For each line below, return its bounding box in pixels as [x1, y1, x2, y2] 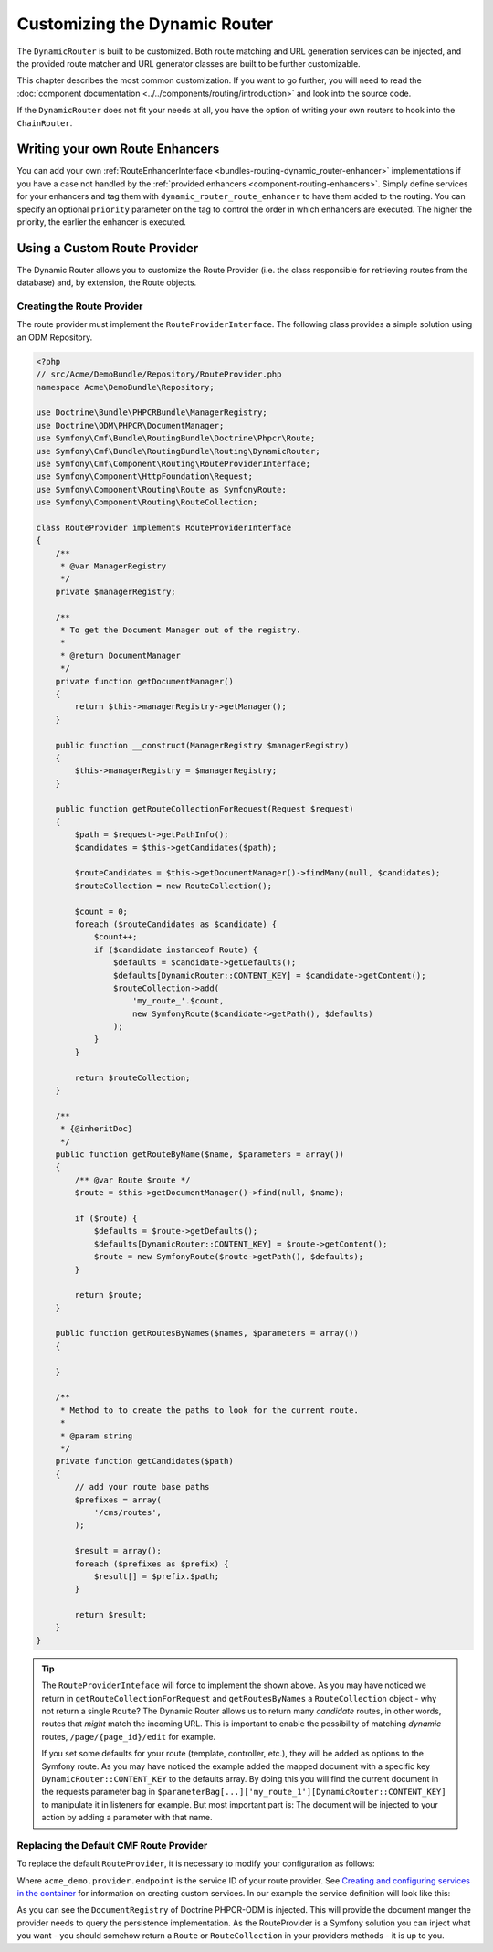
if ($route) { [74, 1213, 138, 1224]
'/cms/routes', [93, 1507, 162, 1517]
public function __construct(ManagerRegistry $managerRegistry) [55, 740, 350, 750]
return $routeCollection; [74, 1072, 191, 1083]
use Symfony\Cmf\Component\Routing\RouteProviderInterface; [36, 458, 311, 469]
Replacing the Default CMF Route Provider [16, 1839, 208, 1851]
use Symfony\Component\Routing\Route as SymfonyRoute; [36, 484, 287, 494]
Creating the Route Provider [16, 300, 143, 313]
